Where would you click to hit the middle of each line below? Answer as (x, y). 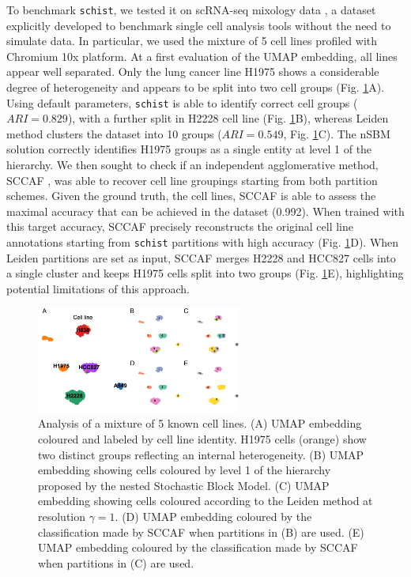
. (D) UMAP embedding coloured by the (213, 516)
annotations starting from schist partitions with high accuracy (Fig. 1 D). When (203, 242)
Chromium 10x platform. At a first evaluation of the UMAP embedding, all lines (202, 56)
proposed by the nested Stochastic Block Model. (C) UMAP (184, 485)
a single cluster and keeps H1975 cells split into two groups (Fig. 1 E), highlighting (205, 273)
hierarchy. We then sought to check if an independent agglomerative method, (192, 165)
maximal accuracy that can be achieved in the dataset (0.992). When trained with (205, 211)
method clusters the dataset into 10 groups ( (114, 133)
